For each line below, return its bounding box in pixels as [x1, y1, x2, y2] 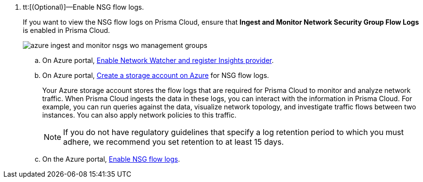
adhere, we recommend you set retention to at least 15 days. [63, 137, 284, 147]
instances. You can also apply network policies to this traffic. [42, 111, 237, 119]
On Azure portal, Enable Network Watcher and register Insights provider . [42, 56, 274, 64]
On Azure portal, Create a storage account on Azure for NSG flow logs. [42, 71, 269, 79]
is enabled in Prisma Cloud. [23, 26, 110, 34]
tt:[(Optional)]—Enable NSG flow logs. [23, 3, 144, 11]
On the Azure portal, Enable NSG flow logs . [42, 155, 180, 163]
